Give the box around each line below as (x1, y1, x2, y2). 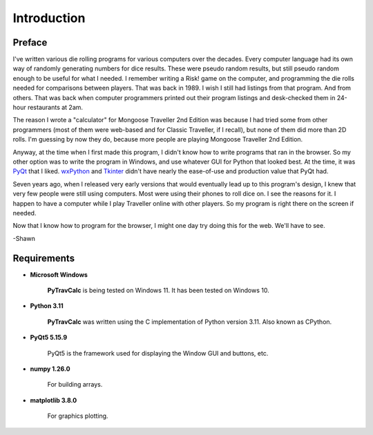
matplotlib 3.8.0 (30, 396, 77, 404)
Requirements (12, 252, 75, 264)
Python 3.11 (30, 302, 64, 310)
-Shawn (12, 234, 36, 242)
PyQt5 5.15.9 (30, 333, 68, 342)
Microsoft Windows (30, 270, 88, 279)
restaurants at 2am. (28, 104, 83, 112)
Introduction (12, 10, 86, 26)
